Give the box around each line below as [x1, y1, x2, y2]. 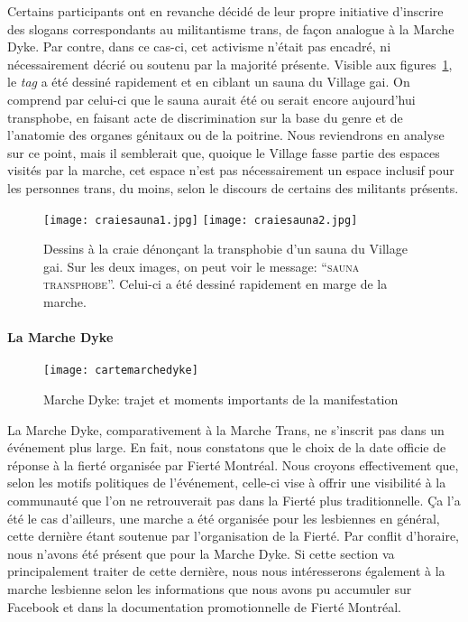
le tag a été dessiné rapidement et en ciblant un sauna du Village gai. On [7, 72, 410, 91]
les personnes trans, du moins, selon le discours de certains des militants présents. [7, 178, 459, 197]
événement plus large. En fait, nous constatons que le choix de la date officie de [7, 438, 446, 457]
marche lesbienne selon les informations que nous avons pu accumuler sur [7, 579, 412, 598]
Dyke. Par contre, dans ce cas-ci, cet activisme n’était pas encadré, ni [7, 37, 391, 56]
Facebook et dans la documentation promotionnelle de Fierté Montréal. [7, 597, 401, 616]
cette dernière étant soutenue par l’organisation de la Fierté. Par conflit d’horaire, [7, 526, 459, 545]
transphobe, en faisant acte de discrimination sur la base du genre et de [7, 107, 403, 126]
